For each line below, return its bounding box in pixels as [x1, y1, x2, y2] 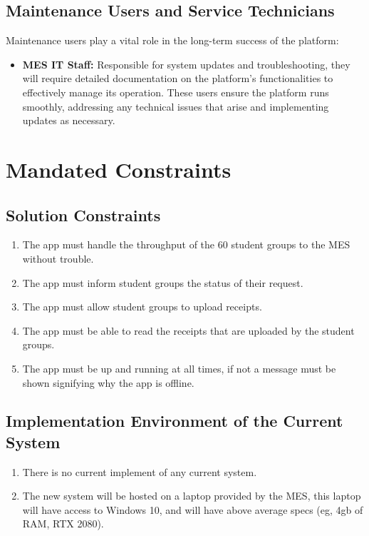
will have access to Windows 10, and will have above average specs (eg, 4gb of [22, 502, 363, 517]
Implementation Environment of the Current [6, 410, 343, 432]
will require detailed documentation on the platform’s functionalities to [22, 71, 333, 86]
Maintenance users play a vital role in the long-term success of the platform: [6, 33, 339, 48]
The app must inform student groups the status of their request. [22, 275, 303, 290]
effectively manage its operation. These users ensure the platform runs [22, 84, 329, 99]
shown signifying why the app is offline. [22, 375, 194, 390]
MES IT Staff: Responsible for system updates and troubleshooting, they [22, 56, 350, 71]
